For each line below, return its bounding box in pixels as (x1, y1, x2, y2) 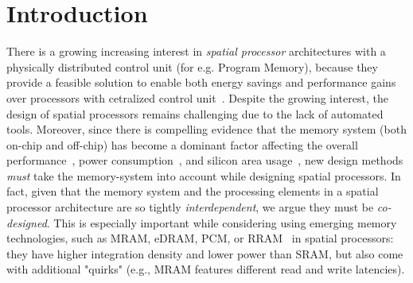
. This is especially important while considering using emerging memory (46, 214, 397, 231)
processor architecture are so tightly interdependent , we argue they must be (6, 199, 374, 215)
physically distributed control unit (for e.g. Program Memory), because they (6, 58, 378, 75)
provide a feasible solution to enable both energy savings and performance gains (6, 74, 396, 91)
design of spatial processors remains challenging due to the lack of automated (6, 105, 384, 122)
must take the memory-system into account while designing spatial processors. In (6, 167, 401, 184)
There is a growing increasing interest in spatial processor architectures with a (6, 43, 386, 60)
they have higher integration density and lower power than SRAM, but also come (6, 245, 403, 262)
